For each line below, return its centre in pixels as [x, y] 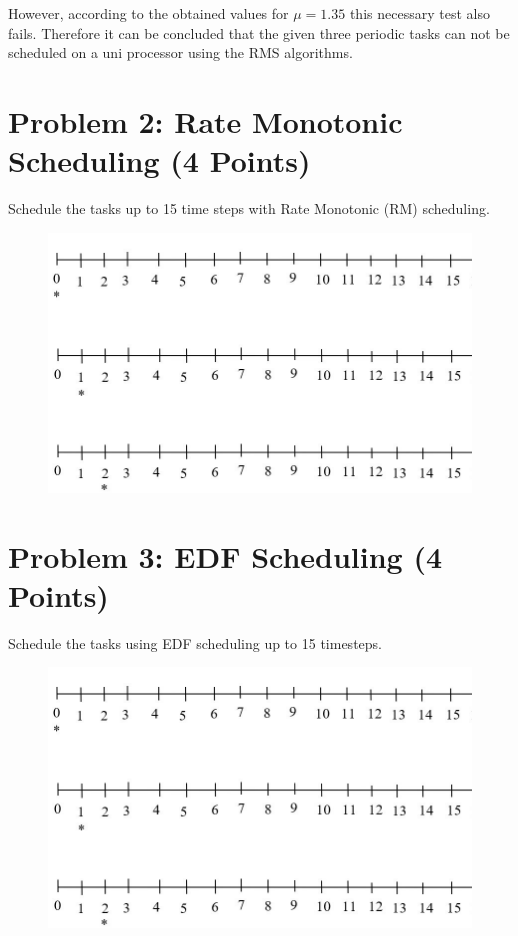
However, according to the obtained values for [148, 13]
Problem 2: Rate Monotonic [205, 120]
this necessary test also [419, 13]
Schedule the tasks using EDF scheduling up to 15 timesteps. [195, 642]
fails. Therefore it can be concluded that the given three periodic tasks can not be [259, 32]
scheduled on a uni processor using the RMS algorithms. [180, 52]
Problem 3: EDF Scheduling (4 [225, 555]
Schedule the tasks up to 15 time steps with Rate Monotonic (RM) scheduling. [249, 208]
